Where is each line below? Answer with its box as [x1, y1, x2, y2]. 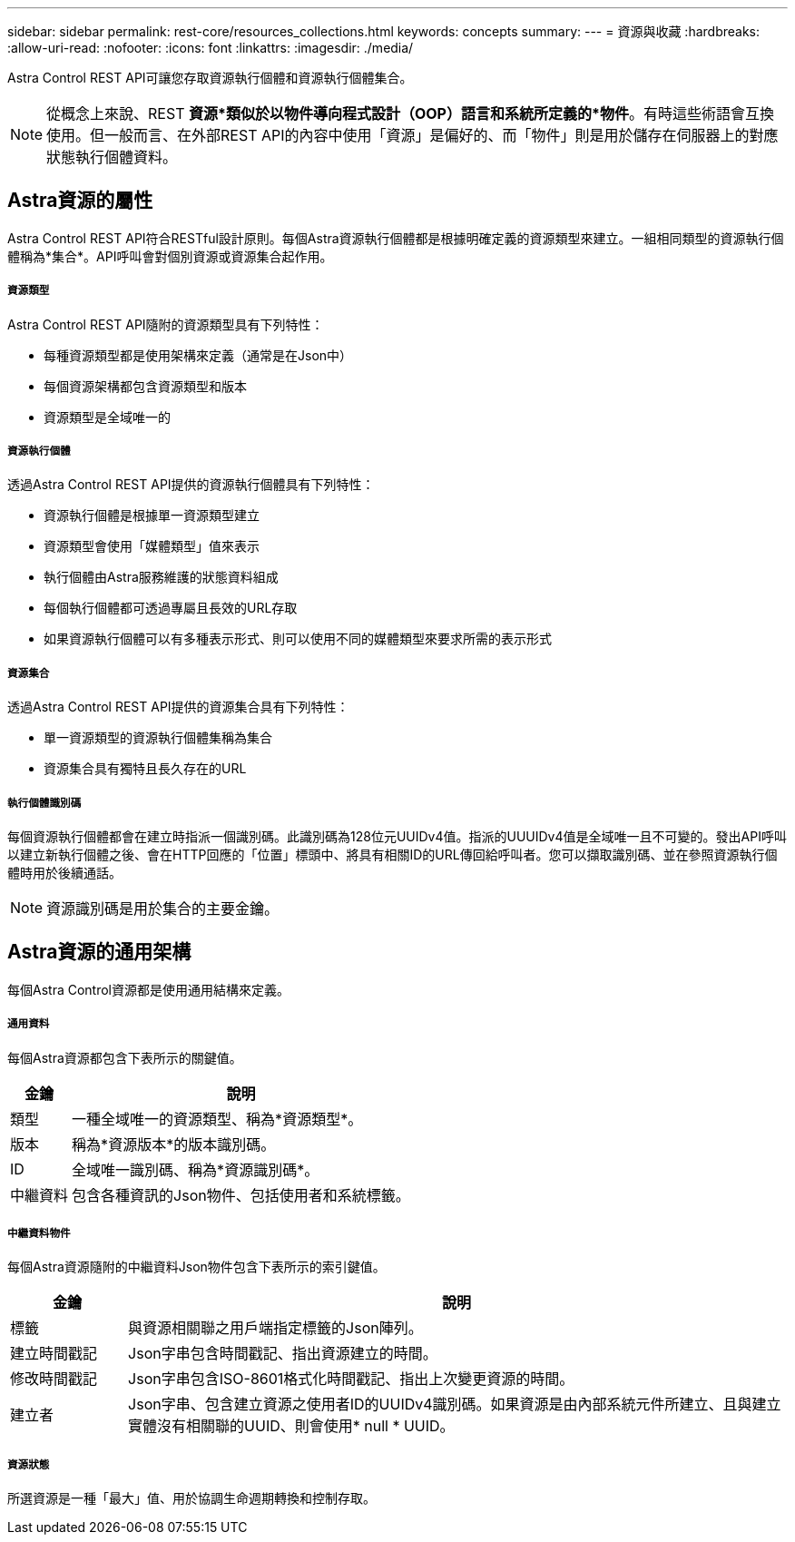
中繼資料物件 [7, 1226, 71, 1240]
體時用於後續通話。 [7, 864, 122, 880]
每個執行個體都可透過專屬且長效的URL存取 [44, 600, 298, 616]
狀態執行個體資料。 [46, 148, 178, 166]
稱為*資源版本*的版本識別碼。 [72, 1134, 276, 1154]
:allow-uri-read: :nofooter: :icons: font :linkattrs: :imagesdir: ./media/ [7, 40, 414, 55]
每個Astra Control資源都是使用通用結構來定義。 [7, 981, 290, 997]
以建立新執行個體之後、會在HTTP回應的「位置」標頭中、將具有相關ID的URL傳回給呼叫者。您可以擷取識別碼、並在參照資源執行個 [7, 846, 778, 862]
